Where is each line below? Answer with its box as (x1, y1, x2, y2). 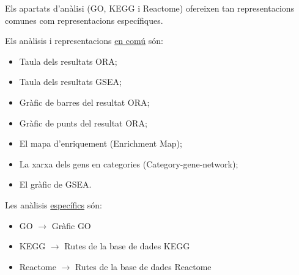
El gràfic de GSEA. (19, 178, 92, 191)
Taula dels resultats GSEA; (19, 75, 122, 88)
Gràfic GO (51, 219, 91, 232)
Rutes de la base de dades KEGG (64, 240, 190, 252)
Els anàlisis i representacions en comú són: (5, 34, 163, 47)
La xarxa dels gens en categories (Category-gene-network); (19, 157, 238, 170)
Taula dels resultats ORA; (19, 54, 117, 67)
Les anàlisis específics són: (5, 198, 102, 211)
